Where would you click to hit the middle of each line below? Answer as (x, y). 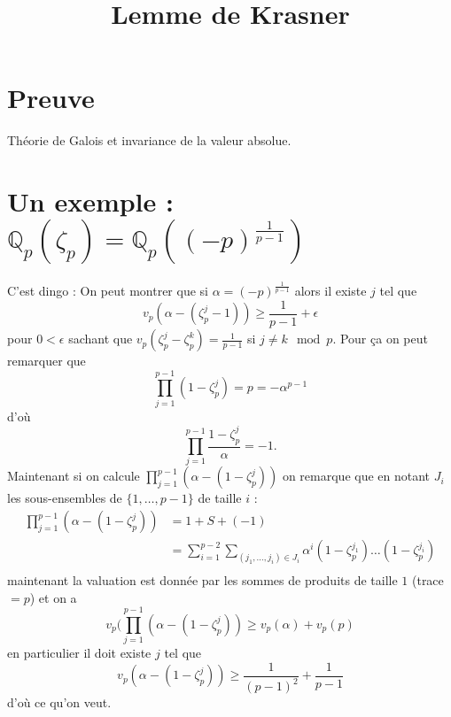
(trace (428, 579)
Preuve (51, 98)
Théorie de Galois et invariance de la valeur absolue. (149, 140)
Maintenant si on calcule (74, 476)
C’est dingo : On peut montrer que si (108, 291)
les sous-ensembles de (65, 498)
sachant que (101, 339)
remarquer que (47, 361)
